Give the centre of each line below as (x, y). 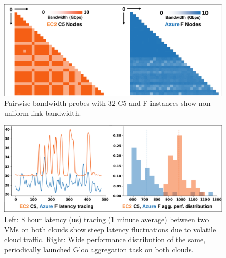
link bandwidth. (56, 113)
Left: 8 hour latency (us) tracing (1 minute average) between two (107, 219)
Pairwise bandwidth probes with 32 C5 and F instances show (100, 103)
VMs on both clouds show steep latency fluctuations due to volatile (110, 229)
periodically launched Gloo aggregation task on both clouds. (99, 249)
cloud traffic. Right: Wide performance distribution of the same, (105, 239)
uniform (16, 113)
